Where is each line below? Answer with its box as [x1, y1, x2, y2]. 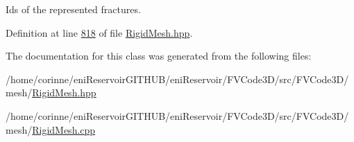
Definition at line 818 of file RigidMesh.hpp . [6, 25, 193, 39]
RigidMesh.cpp [32, 122, 96, 136]
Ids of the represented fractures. [6, 2, 141, 16]
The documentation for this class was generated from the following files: [6, 48, 312, 63]
